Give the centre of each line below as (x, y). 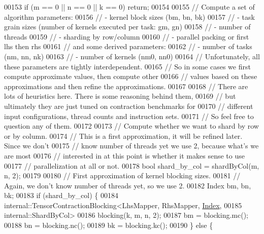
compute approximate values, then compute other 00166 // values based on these (131, 76)
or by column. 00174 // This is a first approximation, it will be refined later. (123, 135)
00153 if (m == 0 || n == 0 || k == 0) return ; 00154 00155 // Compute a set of (129, 7)
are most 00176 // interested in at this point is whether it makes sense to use (124, 155)
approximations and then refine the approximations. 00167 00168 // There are (126, 86)
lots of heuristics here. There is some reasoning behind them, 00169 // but (120, 96)
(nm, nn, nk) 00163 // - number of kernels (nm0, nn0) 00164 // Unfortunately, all (132, 56)
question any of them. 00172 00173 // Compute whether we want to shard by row (131, 126)
